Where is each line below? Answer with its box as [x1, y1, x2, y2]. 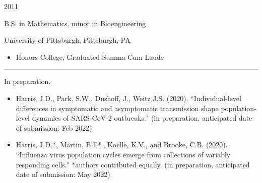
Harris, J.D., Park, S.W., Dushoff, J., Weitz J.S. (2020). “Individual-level [16, 93, 241, 103]
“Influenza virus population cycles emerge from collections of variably [16, 149, 231, 159]
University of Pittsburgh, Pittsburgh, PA [4, 35, 130, 45]
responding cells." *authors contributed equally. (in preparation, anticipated [16, 159, 250, 169]
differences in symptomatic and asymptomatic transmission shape [16, 103, 219, 113]
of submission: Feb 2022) [16, 122, 92, 133]
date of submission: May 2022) [16, 169, 110, 179]
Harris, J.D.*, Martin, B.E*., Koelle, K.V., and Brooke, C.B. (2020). [16, 139, 228, 150]
